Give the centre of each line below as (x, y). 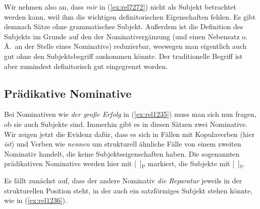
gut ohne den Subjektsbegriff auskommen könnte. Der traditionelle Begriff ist (123, 56)
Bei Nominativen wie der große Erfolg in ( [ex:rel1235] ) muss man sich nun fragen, (130, 114)
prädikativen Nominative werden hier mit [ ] (73, 163)
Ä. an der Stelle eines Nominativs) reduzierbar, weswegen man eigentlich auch (125, 46)
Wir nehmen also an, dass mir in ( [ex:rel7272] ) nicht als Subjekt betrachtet (120, 7)
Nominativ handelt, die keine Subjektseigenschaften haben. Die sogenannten (122, 153)
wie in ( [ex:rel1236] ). (36, 200)
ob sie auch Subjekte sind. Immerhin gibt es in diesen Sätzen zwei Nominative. (126, 124)
